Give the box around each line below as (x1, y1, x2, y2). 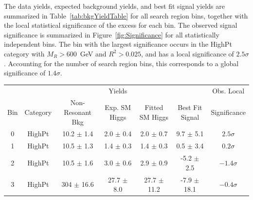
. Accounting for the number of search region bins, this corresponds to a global (4, 58, 239, 68)
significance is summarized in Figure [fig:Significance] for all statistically (4, 29, 219, 39)
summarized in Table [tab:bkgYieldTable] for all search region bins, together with (4, 10, 248, 20)
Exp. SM (105, 102, 131, 112)
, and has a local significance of (141, 48, 234, 58)
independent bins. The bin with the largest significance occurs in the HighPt (4, 39, 232, 49)
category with (4, 48, 45, 58)
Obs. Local (212, 85, 245, 95)
